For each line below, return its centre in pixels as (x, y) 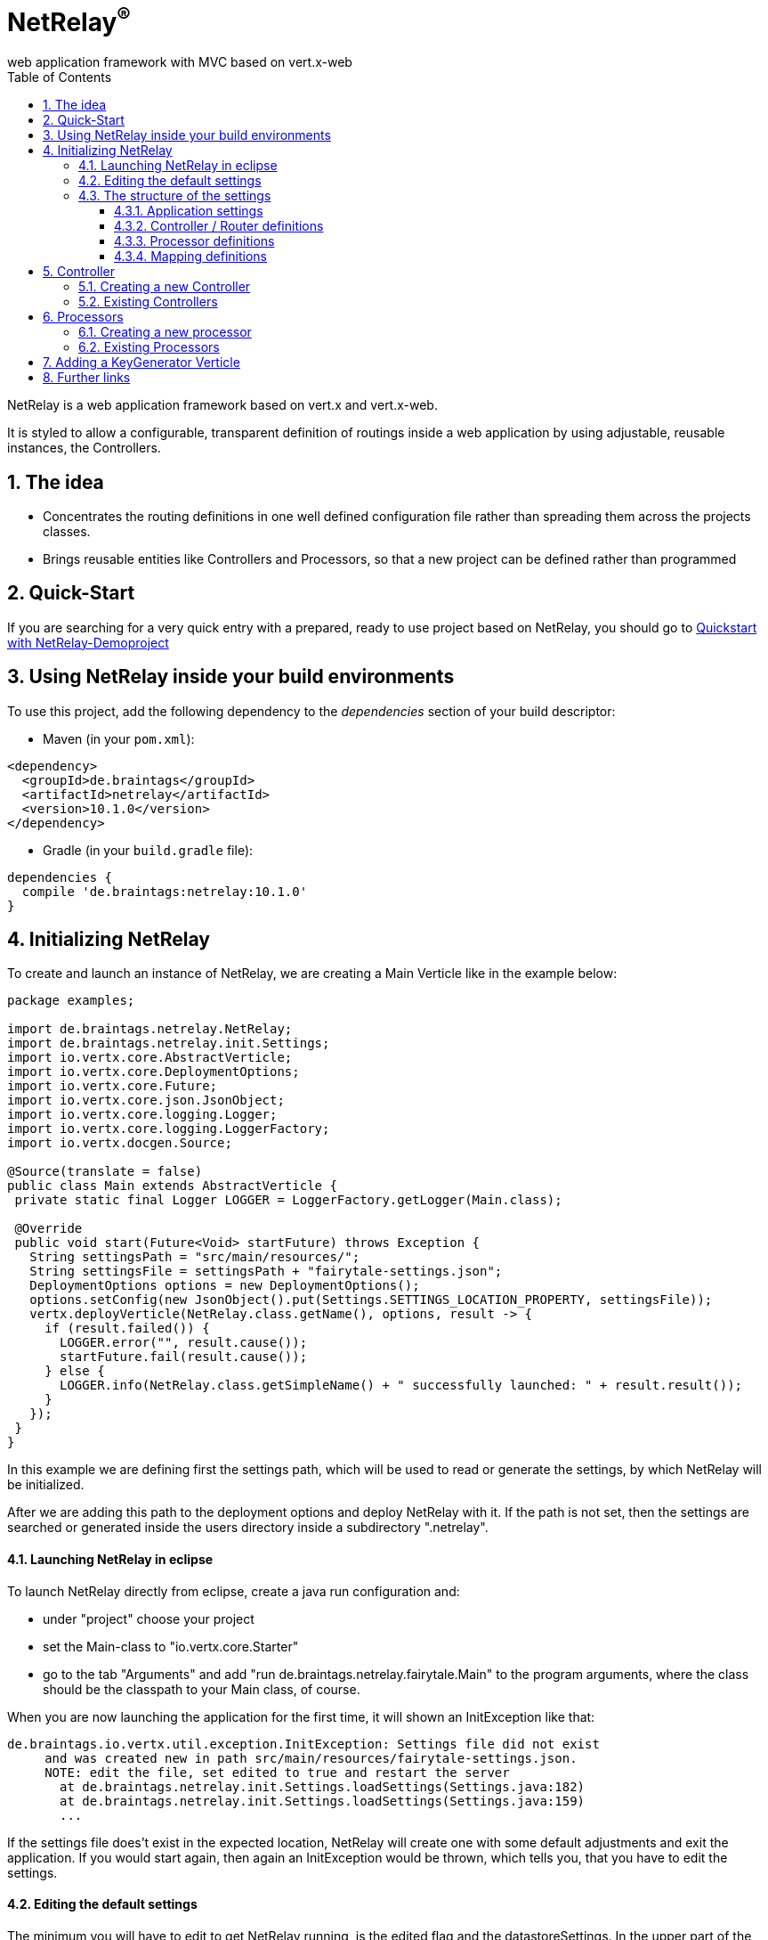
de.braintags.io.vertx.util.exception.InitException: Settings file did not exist (303, 1744)
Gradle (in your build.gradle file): (148, 850)
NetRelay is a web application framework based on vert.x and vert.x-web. (222, 405)
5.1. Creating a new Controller (165, 287)
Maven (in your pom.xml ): (119, 738)
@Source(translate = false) (105, 1172)
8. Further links (87, 378)
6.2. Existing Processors (149, 347)
